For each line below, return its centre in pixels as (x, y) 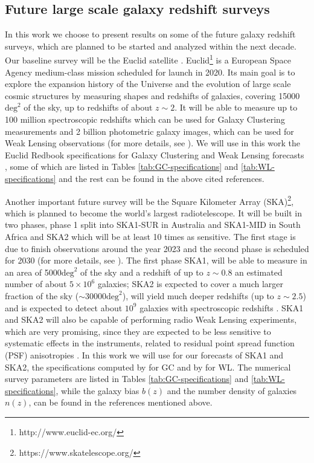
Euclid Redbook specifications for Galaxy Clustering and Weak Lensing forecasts (155, 154)
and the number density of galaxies (232, 390)
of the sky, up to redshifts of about (88, 107)
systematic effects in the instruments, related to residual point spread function (150, 343)
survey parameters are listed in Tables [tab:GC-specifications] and (127, 379)
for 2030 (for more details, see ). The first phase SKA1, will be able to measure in (156, 260)
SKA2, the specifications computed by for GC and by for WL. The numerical (148, 367)
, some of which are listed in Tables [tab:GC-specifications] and (122, 167)
